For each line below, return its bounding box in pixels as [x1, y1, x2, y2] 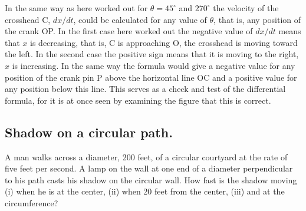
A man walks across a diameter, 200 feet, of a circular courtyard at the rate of [5, 150, 288, 163]
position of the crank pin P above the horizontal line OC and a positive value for [5, 71, 297, 83]
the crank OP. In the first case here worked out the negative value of [5, 25, 253, 37]
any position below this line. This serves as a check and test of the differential [5, 83, 286, 95]
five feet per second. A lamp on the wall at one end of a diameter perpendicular [5, 162, 293, 174]
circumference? [5, 196, 58, 209]
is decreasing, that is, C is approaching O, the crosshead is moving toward [30, 36, 298, 48]
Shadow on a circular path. [5, 123, 173, 141]
